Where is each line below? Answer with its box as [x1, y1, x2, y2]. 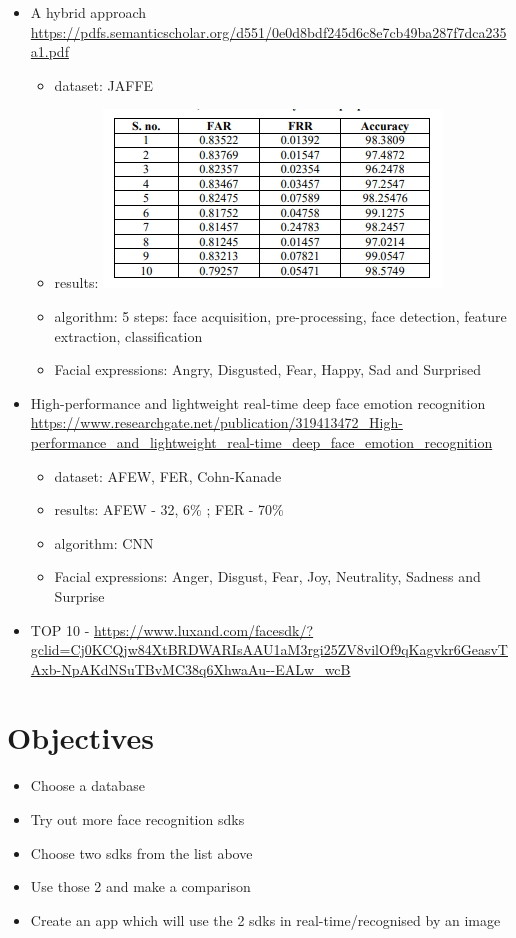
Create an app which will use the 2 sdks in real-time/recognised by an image [30, 909, 501, 930]
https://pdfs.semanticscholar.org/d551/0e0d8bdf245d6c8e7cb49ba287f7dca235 [30, 21, 507, 42]
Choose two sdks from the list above [30, 842, 253, 863]
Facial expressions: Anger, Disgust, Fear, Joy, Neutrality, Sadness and [54, 566, 481, 587]
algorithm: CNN [54, 532, 154, 553]
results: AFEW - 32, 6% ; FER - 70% [54, 499, 284, 520]
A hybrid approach [30, 2, 147, 22]
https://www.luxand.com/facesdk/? [93, 619, 314, 640]
